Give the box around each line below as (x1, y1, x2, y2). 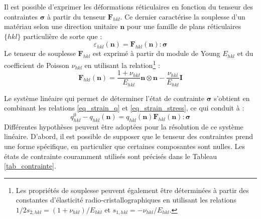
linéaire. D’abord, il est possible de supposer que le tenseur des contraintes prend (4, 131, 253, 141)
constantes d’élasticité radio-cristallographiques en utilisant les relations (16, 194, 236, 205)
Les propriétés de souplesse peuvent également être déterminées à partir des (16, 184, 249, 195)
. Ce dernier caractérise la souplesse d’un (120, 11, 245, 21)
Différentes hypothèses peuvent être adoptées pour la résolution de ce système (4, 121, 243, 131)
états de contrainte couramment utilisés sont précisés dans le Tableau (4, 150, 217, 161)
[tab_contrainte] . (4, 160, 56, 171)
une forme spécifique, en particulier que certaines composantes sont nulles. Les (4, 140, 245, 151)
